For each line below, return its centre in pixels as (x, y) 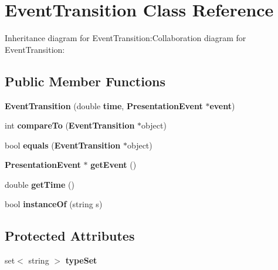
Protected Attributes (70, 236)
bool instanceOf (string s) (54, 204)
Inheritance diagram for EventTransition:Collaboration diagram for (126, 38)
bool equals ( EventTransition (63, 145)
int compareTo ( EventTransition (70, 125)
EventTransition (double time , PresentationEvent (104, 105)
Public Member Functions (85, 81)
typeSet (81, 260)
